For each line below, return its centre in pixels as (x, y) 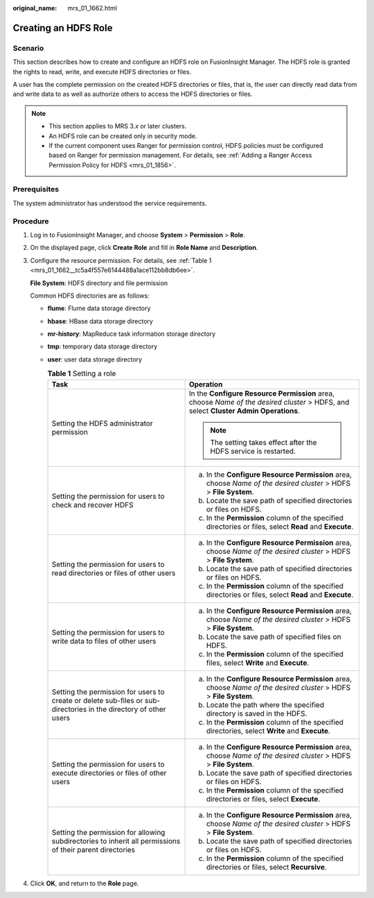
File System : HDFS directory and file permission (99, 283)
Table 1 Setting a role (82, 373)
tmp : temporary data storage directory (103, 346)
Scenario (28, 48)
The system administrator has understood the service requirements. (110, 203)
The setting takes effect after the (264, 442)
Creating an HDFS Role (63, 28)
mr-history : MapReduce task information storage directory (132, 334)
